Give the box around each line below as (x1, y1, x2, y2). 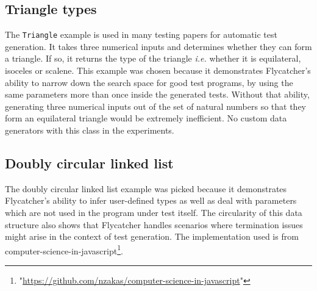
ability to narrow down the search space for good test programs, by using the (5, 76, 293, 88)
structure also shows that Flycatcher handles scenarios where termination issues (5, 218, 303, 231)
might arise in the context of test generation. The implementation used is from (5, 230, 299, 243)
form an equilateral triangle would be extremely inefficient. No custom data (5, 112, 287, 124)
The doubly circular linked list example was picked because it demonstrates (5, 182, 287, 195)
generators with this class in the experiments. (5, 124, 174, 137)
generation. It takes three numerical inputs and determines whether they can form (5, 40, 312, 52)
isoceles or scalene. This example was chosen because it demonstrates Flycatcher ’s (5, 64, 311, 77)
